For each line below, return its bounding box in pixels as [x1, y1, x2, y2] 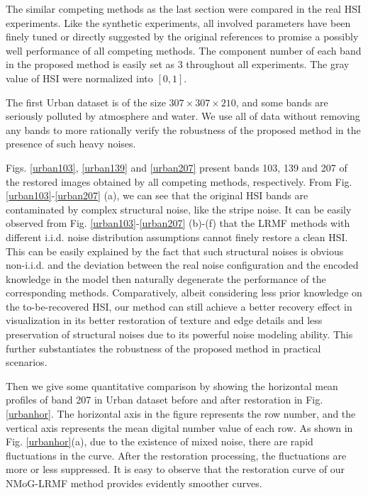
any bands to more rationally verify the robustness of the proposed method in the [6, 122, 361, 137]
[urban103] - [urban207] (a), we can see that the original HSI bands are [6, 188, 308, 203]
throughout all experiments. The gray [186, 57, 350, 72]
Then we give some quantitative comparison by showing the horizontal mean [6, 378, 338, 393]
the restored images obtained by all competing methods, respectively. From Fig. [6, 174, 352, 189]
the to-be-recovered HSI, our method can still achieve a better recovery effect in [6, 299, 352, 313]
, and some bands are [235, 94, 328, 109]
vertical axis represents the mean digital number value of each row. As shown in [6, 420, 353, 435]
